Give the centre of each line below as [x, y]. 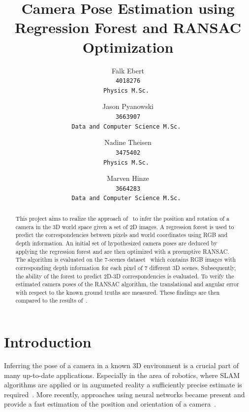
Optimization [128, 47]
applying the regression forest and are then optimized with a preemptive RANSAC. [122, 251]
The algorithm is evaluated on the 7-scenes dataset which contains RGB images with [125, 259]
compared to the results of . [51, 300]
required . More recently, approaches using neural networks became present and [124, 394]
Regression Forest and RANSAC [128, 27]
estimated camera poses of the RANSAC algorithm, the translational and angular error [127, 284]
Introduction [48, 342]
